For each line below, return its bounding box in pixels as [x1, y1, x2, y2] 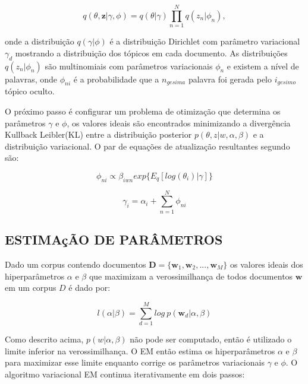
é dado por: [68, 281, 111, 294]
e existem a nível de [227, 59, 299, 72]
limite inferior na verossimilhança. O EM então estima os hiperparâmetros [5, 344, 275, 357]
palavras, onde [5, 72, 58, 85]
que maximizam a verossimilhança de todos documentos [89, 269, 293, 282]
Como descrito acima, [5, 332, 84, 345]
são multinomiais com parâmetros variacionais [45, 59, 213, 72]
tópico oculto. [5, 85, 55, 97]
